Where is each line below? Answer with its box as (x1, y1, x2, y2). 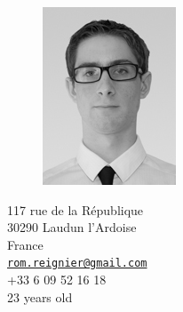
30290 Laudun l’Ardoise (7, 218, 137, 236)
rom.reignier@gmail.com (7, 257, 147, 270)
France (7, 235, 44, 253)
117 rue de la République (7, 200, 144, 219)
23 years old (7, 287, 73, 306)
